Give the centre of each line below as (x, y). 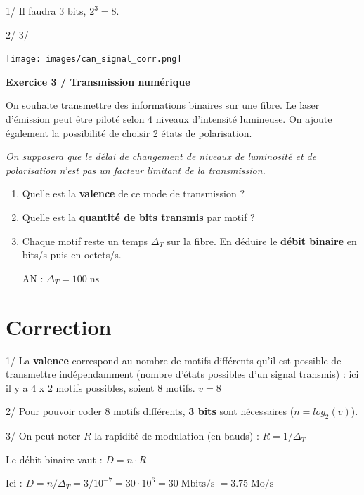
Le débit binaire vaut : (54, 459)
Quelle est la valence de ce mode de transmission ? (134, 193)
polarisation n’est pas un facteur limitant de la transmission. (136, 170)
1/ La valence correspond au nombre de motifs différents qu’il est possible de (174, 360)
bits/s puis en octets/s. (72, 255)
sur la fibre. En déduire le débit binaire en (262, 240)
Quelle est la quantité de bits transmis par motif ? (138, 217)
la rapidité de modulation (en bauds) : (177, 436)
